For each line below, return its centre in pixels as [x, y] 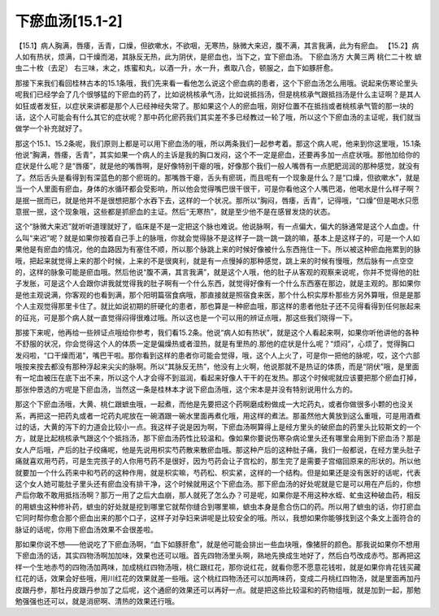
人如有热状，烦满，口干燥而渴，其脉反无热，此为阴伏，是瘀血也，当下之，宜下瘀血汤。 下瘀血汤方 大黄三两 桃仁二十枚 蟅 [218, 56]
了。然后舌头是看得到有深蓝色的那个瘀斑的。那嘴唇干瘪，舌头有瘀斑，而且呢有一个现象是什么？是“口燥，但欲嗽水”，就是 [217, 177]
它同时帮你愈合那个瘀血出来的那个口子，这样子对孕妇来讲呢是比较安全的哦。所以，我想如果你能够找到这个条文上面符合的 [218, 518]
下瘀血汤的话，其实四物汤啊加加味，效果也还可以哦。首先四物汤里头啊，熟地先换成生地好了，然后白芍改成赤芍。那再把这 [218, 556]
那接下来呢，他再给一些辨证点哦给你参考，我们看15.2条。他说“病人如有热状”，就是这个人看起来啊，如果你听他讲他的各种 [217, 332]
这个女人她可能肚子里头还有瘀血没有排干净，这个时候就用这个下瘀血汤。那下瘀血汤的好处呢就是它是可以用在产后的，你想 [218, 484]
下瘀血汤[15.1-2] [69, 21]
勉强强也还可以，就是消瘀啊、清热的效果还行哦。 [97, 601]
